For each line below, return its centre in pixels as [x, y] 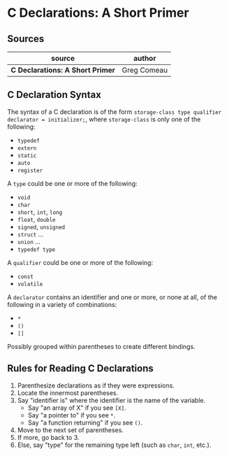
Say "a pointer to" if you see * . [72, 415]
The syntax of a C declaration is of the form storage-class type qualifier [114, 112]
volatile [30, 284]
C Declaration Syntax [54, 95]
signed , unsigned [41, 227]
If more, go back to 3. [48, 437]
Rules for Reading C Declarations [80, 369]
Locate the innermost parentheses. [68, 392]
